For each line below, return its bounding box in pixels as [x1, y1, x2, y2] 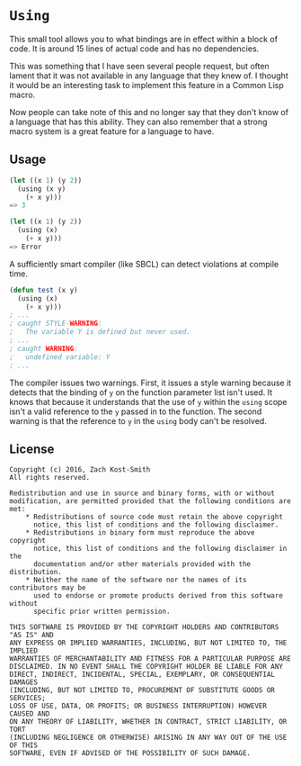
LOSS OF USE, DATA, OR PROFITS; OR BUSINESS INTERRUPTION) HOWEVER [9, 701, 268, 711]
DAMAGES [9, 678, 39, 687]
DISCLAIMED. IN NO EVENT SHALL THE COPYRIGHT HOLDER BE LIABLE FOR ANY [9, 662, 283, 671]
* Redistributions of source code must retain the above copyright [25, 512, 283, 522]
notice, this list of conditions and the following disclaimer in [32, 544, 288, 554]
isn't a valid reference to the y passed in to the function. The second [9, 406, 262, 417]
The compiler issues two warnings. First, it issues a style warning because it [9, 377, 292, 388]
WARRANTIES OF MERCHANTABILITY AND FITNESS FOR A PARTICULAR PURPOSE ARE [9, 654, 292, 663]
